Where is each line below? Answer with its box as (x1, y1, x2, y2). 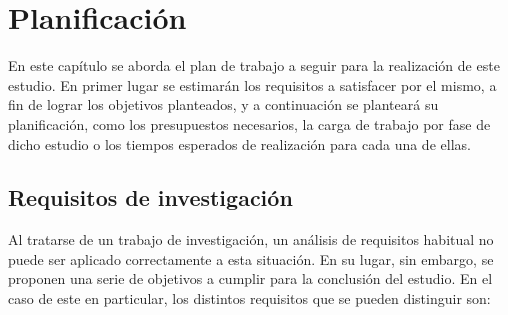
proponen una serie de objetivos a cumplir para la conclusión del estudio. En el (8, 268, 493, 289)
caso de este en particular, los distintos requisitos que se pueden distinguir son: (8, 288, 491, 309)
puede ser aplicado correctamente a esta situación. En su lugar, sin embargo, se (8, 248, 494, 269)
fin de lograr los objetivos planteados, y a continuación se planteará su (8, 94, 439, 115)
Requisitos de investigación (8, 182, 293, 213)
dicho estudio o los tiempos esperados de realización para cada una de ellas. (8, 133, 471, 154)
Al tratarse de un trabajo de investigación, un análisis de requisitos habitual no (8, 229, 494, 250)
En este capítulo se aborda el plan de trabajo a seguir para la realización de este (8, 55, 500, 76)
